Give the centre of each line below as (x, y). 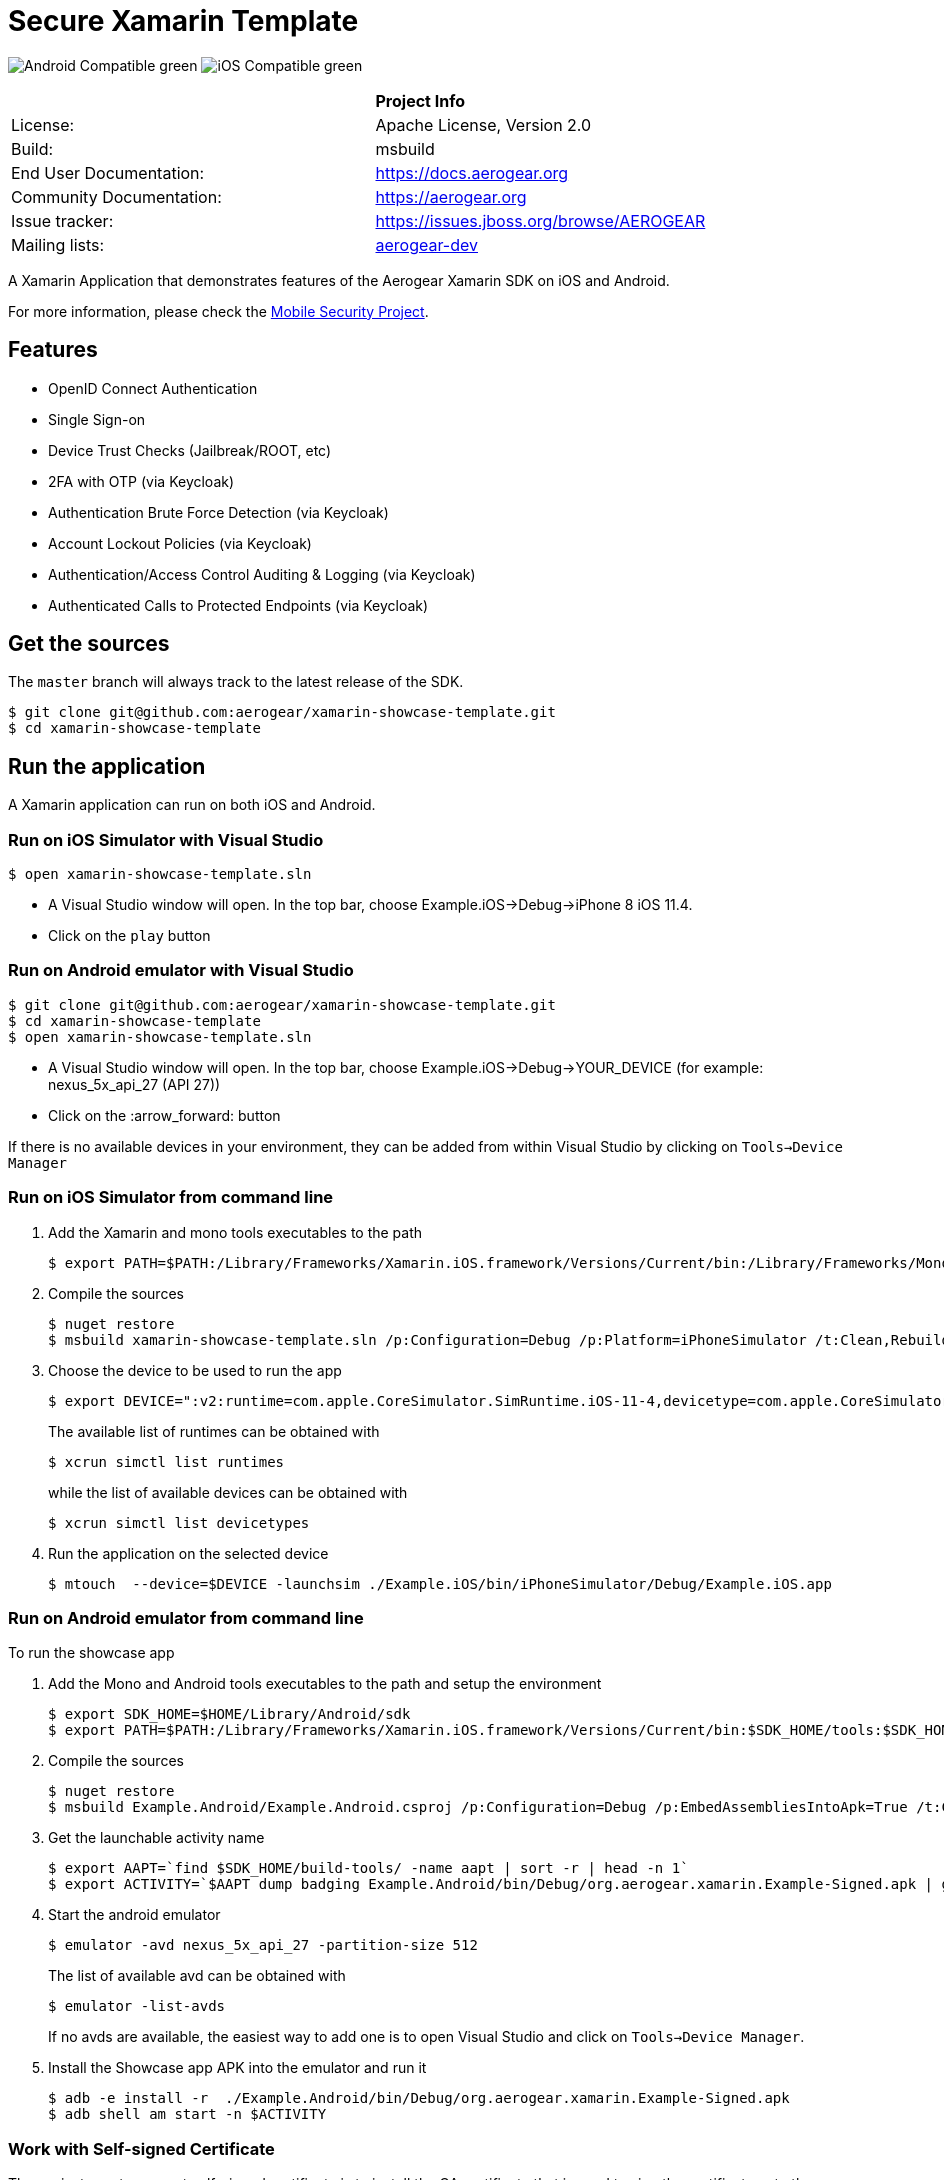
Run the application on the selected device (188, 1553)
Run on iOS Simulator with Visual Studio (166, 839)
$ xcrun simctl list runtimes (166, 1461)
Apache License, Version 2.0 (483, 124)
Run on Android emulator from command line (186, 1617)
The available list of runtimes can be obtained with (214, 1431)
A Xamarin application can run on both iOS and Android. (192, 805)
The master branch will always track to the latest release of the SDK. (236, 682)
